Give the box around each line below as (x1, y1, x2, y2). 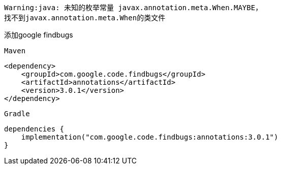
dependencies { (4, 125, 65, 133)
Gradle (4, 110, 30, 118)
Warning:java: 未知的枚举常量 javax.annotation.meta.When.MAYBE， (4, 4, 263, 12)
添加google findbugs (4, 30, 73, 39)
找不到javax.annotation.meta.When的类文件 (4, 14, 166, 22)
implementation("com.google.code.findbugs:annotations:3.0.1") (21, 133, 278, 141)
